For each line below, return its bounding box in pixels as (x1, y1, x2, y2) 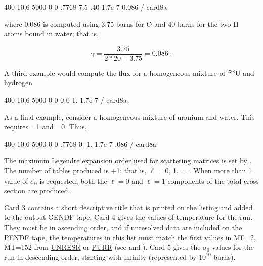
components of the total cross (167, 175, 259, 186)
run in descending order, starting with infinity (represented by (4, 251, 197, 262)
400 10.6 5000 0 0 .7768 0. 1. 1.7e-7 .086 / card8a (4, 138, 156, 149)
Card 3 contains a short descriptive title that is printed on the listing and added (4, 202, 253, 212)
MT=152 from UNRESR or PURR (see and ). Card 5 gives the (4, 242, 201, 252)
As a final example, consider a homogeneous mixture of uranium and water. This (4, 111, 255, 122)
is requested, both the (39, 175, 107, 186)
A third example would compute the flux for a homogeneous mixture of (4, 67, 225, 78)
